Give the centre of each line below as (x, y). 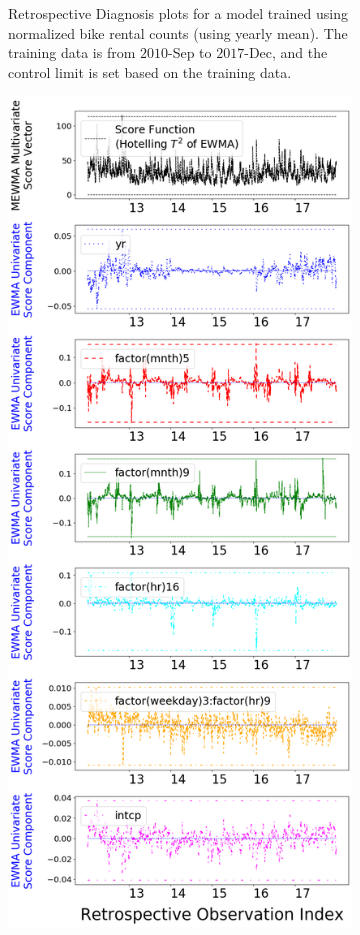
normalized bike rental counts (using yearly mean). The (178, 32)
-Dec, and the (286, 52)
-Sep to (190, 52)
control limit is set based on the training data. (150, 71)
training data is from (72, 52)
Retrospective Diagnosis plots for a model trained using (178, 13)
